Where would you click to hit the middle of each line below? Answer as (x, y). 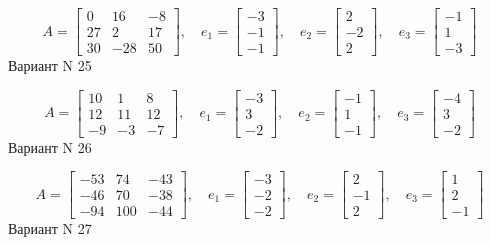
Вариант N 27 (50, 228)
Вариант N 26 (50, 146)
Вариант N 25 (50, 65)
